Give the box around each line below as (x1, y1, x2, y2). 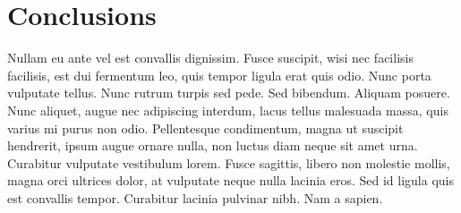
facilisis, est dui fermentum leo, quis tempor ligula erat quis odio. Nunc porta (7, 65, 431, 84)
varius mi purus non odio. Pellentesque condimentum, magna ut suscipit (7, 118, 404, 137)
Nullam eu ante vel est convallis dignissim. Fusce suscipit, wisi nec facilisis (7, 48, 414, 67)
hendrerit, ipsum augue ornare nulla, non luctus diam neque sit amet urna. (7, 136, 418, 155)
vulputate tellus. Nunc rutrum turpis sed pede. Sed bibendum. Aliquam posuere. (7, 83, 450, 102)
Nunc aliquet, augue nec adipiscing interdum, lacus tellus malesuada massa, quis (7, 100, 448, 119)
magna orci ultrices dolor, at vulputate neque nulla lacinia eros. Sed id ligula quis (7, 171, 454, 190)
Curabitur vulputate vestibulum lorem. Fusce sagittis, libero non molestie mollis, (7, 153, 450, 172)
